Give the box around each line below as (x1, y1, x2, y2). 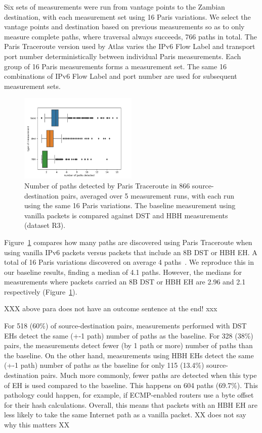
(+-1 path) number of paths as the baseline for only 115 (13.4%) (4, 360, 204, 370)
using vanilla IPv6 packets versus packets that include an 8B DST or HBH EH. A (4, 247, 257, 257)
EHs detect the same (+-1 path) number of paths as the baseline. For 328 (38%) (4, 330, 253, 341)
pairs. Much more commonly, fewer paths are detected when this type (40, 370, 257, 380)
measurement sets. (4, 80, 61, 91)
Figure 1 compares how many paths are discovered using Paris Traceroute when (4, 236, 252, 247)
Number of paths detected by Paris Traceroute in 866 (24, 180, 190, 190)
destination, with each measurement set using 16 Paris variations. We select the (4, 11, 251, 22)
